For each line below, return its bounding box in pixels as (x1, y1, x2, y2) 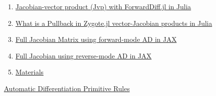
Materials (15, 67, 44, 77)
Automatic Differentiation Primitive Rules (4, 83, 130, 93)
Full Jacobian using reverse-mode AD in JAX (15, 50, 152, 60)
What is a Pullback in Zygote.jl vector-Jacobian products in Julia (15, 18, 212, 28)
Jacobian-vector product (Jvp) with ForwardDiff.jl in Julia (15, 1, 191, 11)
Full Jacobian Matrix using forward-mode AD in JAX (15, 34, 177, 44)
